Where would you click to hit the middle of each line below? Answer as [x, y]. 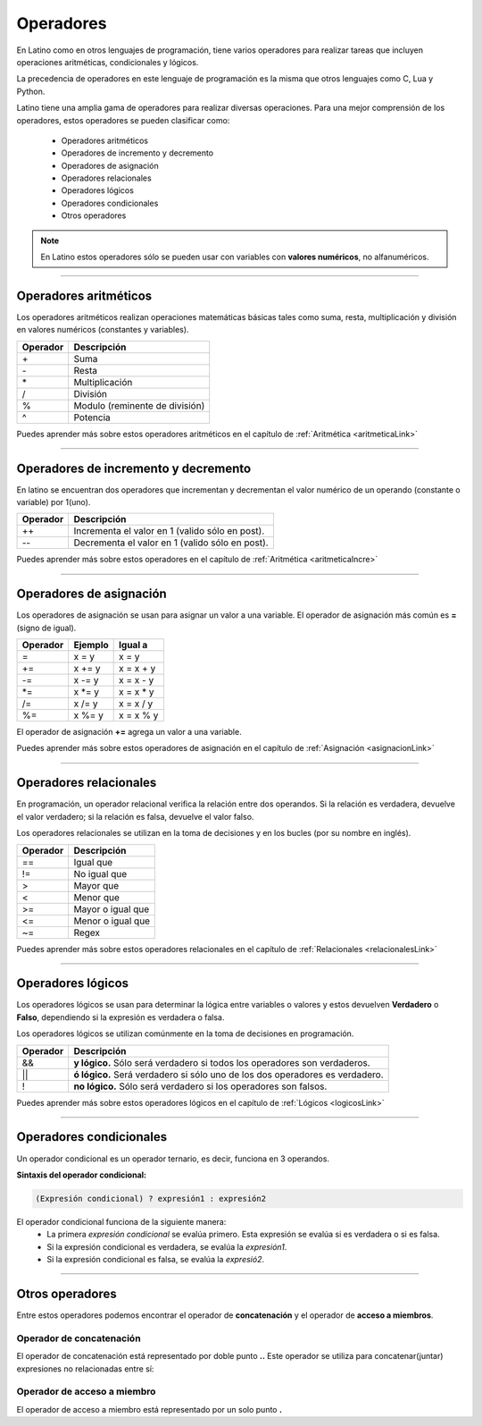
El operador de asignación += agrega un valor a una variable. [129, 732]
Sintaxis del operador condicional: [82, 1175]
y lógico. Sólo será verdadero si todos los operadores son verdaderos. [222, 1062]
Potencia [92, 418]
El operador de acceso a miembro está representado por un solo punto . [150, 1409]
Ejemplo [91, 645]
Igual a [133, 645]
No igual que [100, 873]
